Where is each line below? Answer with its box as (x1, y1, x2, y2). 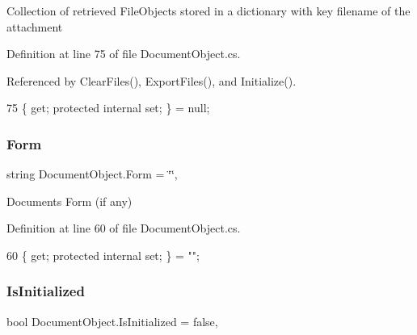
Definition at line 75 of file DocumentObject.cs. (6, 45, 241, 62)
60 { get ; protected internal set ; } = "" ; (6, 246, 200, 263)
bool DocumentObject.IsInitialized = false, (6, 312, 218, 329)
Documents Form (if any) (6, 192, 133, 209)
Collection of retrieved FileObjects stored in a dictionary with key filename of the (6, 2, 411, 19)
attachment (6, 18, 63, 35)
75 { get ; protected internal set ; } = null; (6, 99, 210, 116)
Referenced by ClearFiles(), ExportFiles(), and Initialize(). (6, 72, 297, 89)
